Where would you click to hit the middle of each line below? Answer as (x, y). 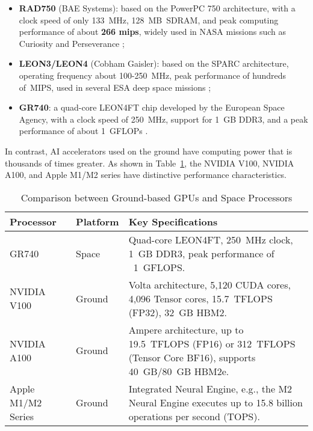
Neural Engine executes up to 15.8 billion (215, 402)
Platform (98, 221)
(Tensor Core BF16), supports (192, 357)
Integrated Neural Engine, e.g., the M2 (210, 388)
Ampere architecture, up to (186, 329)
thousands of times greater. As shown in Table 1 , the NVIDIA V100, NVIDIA (150, 163)
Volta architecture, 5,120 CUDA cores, (209, 284)
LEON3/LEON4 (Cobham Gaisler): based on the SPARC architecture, (154, 63)
